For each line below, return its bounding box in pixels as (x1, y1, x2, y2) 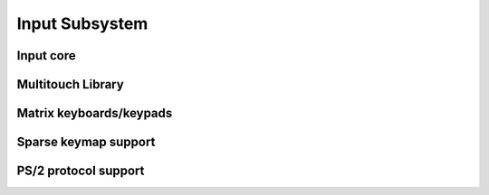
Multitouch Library (16, 77, 124, 92)
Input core (16, 48, 76, 63)
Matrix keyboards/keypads (16, 106, 173, 121)
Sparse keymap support (16, 135, 156, 150)
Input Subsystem (16, 14, 149, 33)
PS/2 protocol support (16, 163, 145, 179)
